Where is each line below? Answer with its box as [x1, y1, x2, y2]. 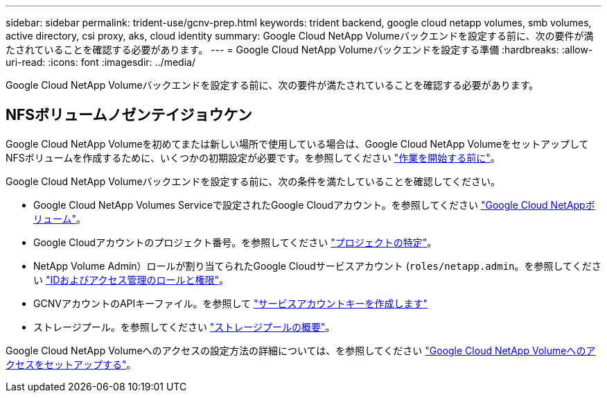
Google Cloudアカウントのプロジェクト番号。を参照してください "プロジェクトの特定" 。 [33, 236, 437, 248]
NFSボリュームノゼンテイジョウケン [6, 106, 252, 124]
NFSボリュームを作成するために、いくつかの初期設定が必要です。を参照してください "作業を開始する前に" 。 [6, 151, 500, 164]
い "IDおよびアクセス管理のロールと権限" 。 [33, 273, 229, 286]
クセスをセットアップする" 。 [6, 358, 137, 370]
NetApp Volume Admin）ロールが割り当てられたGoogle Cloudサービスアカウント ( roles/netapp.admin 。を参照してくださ [33, 259, 601, 272]
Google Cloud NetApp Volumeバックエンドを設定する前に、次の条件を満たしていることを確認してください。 [6, 175, 500, 187]
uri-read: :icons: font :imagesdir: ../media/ [6, 56, 195, 68]
